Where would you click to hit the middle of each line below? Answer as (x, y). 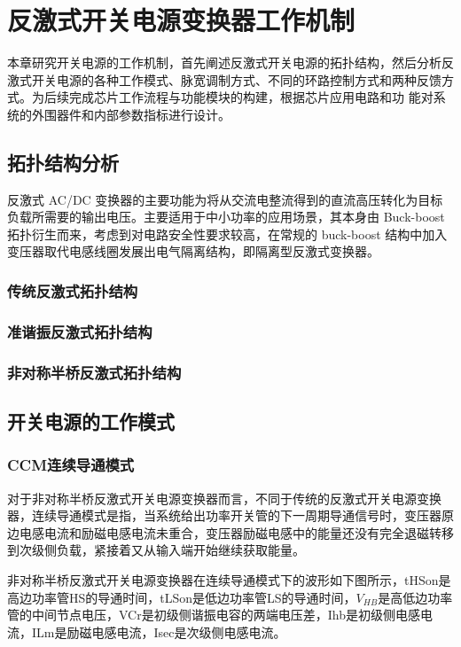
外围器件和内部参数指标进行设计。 (131, 114)
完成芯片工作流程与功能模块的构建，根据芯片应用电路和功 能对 (251, 97)
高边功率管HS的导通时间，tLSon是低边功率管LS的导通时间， (182, 597)
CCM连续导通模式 (71, 465)
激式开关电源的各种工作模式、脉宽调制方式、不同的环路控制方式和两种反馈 (224, 79)
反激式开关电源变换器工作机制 (181, 20)
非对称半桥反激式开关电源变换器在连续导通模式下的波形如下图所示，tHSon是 (229, 579)
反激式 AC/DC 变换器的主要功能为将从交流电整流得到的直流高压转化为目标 (225, 199)
